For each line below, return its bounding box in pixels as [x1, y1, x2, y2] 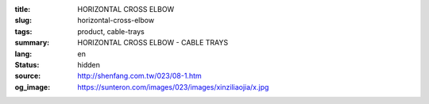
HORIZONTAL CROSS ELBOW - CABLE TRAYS [77, 38, 229, 48]
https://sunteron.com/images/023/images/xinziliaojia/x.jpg [77, 82, 269, 91]
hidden [77, 60, 101, 69]
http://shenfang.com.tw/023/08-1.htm [77, 71, 202, 81]
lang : [14, 48, 33, 59]
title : [14, 5, 31, 13]
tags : [14, 26, 33, 36]
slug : [14, 16, 32, 25]
